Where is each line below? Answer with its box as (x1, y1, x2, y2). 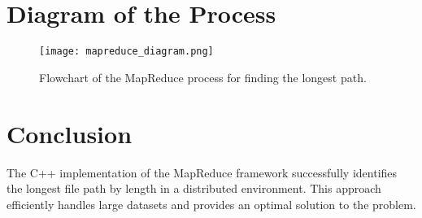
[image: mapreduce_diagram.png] (39, 46, 214, 58)
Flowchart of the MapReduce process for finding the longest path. (39, 68, 367, 85)
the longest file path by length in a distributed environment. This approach (7, 180, 381, 197)
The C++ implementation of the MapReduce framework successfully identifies (7, 163, 398, 181)
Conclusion (7, 116, 133, 150)
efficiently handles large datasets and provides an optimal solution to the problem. (7, 195, 416, 212)
